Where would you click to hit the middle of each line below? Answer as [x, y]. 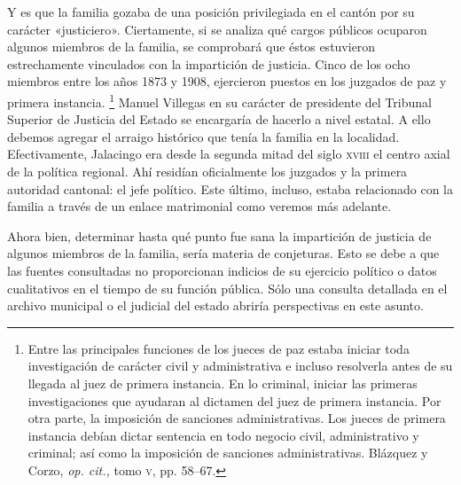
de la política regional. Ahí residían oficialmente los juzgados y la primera [207, 171]
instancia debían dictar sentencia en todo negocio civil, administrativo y [223, 435]
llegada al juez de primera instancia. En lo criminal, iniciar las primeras [223, 383]
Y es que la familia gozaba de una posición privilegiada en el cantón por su [211, 12]
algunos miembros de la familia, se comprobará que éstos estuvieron [191, 47]
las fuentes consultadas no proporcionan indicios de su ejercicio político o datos [222, 270]
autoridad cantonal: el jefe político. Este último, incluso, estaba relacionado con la [230, 188]
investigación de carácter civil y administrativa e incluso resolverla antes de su [240, 366]
